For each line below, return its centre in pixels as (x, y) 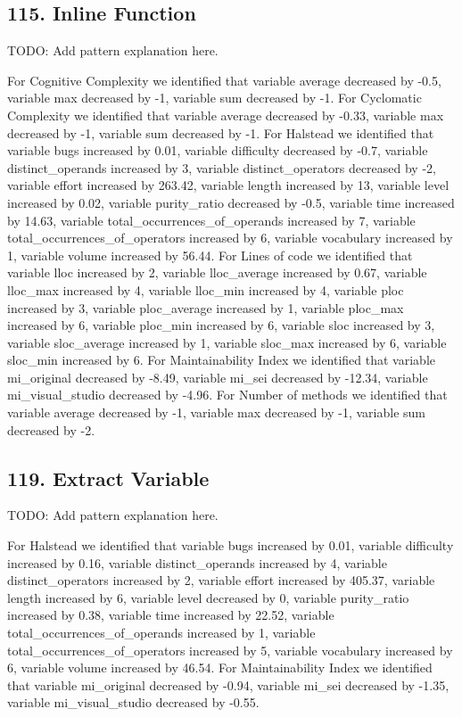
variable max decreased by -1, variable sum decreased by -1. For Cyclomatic (214, 98)
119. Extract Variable (108, 478)
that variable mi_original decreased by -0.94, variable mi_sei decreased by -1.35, (228, 684)
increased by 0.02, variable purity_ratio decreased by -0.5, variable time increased (231, 202)
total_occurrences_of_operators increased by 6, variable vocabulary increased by (230, 238)
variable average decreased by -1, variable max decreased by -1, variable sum (217, 412)
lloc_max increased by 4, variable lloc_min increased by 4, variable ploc (206, 289)
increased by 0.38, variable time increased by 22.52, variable (171, 615)
